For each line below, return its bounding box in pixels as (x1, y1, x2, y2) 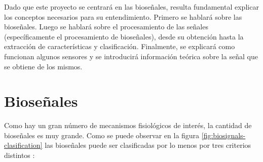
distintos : (4, 150, 35, 160)
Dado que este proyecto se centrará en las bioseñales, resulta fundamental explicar (4, 2, 259, 12)
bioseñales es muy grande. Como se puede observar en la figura (4, 130, 200, 140)
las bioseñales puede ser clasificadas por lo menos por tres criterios (45, 140, 251, 150)
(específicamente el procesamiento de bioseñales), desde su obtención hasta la (4, 31, 244, 42)
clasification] (4, 140, 43, 150)
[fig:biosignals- (201, 130, 246, 140)
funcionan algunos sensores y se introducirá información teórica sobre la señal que (4, 51, 258, 61)
